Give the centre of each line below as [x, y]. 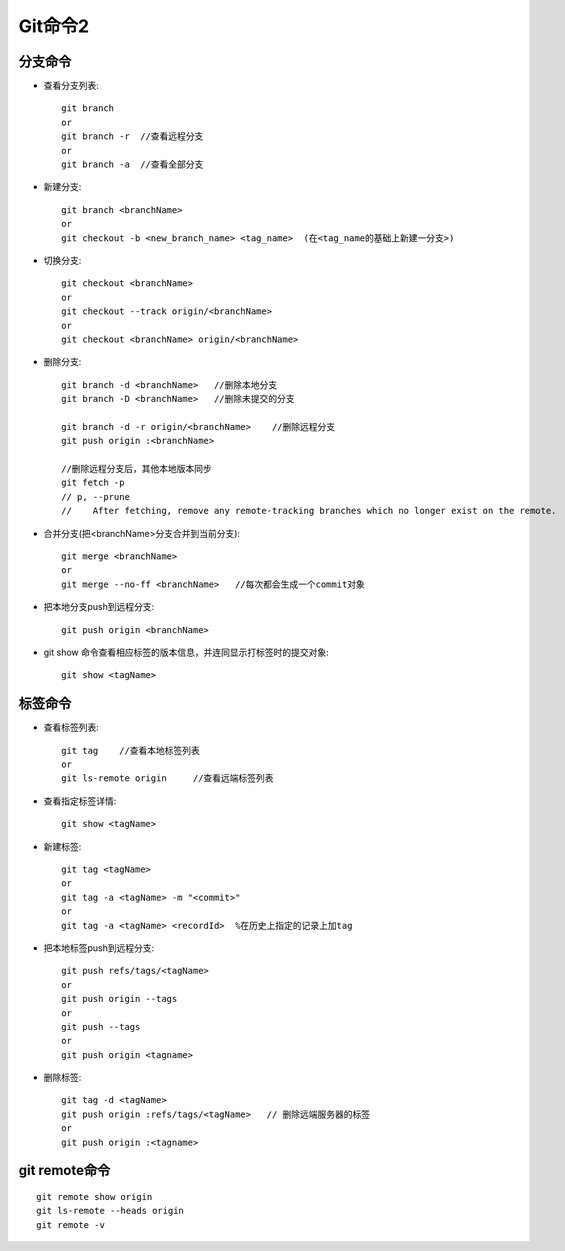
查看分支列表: [71, 86]
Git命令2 [54, 26]
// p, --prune [95, 496]
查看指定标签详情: [80, 801]
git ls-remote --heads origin [110, 1211]
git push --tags [101, 1026]
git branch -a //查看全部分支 [132, 164]
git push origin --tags [119, 999]
